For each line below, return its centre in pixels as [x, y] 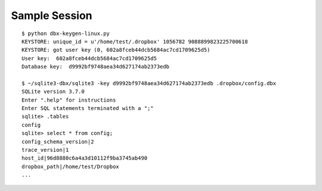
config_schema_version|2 [58, 142]
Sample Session [52, 15]
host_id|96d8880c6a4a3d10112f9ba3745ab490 [85, 158]
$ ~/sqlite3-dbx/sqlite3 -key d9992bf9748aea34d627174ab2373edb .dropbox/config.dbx [149, 83]
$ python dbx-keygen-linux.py [66, 33]
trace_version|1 [45, 150]
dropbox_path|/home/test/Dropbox [70, 166]
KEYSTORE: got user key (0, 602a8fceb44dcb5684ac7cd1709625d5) [116, 50]
